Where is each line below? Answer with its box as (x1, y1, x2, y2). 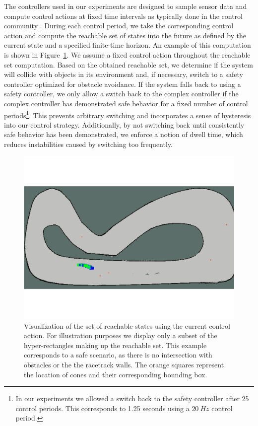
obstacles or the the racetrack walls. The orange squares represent (24, 359, 224, 370)
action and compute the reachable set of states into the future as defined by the (4, 30, 247, 40)
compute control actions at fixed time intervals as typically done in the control (4, 10, 243, 21)
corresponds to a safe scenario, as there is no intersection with (24, 350, 212, 360)
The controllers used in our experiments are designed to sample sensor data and (4, 1, 247, 11)
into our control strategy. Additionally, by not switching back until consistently (4, 119, 245, 130)
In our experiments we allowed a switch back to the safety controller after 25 (15, 393, 249, 404)
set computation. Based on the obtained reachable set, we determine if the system (4, 59, 253, 70)
